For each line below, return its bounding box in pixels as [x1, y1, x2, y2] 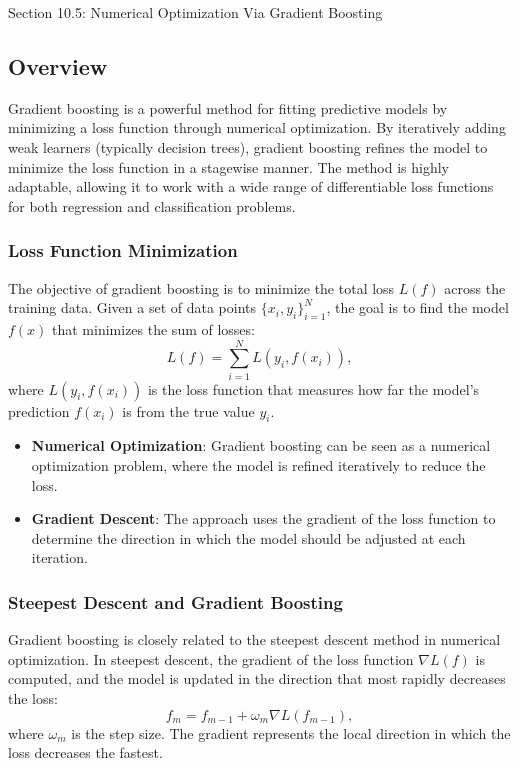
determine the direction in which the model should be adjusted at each [31, 527, 466, 548]
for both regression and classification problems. [8, 195, 296, 216]
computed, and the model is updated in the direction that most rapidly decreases [8, 668, 506, 689]
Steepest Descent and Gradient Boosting [8, 589, 343, 614]
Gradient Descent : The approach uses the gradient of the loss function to [31, 508, 496, 529]
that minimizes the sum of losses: [52, 318, 255, 339]
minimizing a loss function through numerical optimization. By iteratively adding [8, 117, 506, 138]
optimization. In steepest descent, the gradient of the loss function [8, 648, 414, 669]
